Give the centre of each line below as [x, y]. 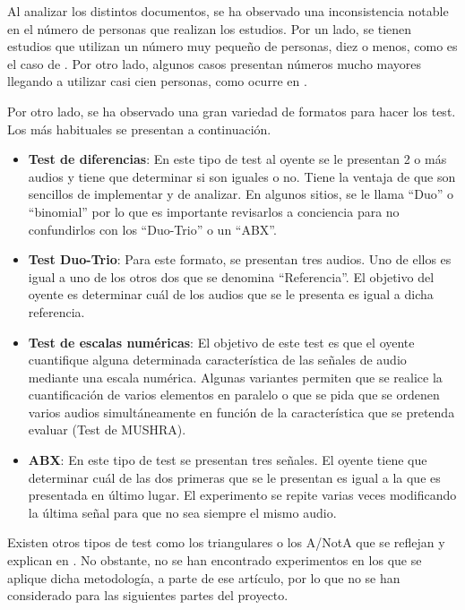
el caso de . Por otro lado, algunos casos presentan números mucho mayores [215, 63]
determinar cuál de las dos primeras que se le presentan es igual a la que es [234, 477]
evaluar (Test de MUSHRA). [107, 430]
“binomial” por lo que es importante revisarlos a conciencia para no [214, 211]
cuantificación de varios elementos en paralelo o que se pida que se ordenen [234, 395]
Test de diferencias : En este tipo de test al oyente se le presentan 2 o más [237, 159]
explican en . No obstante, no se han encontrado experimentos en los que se [215, 560]
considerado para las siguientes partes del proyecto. [148, 595]
